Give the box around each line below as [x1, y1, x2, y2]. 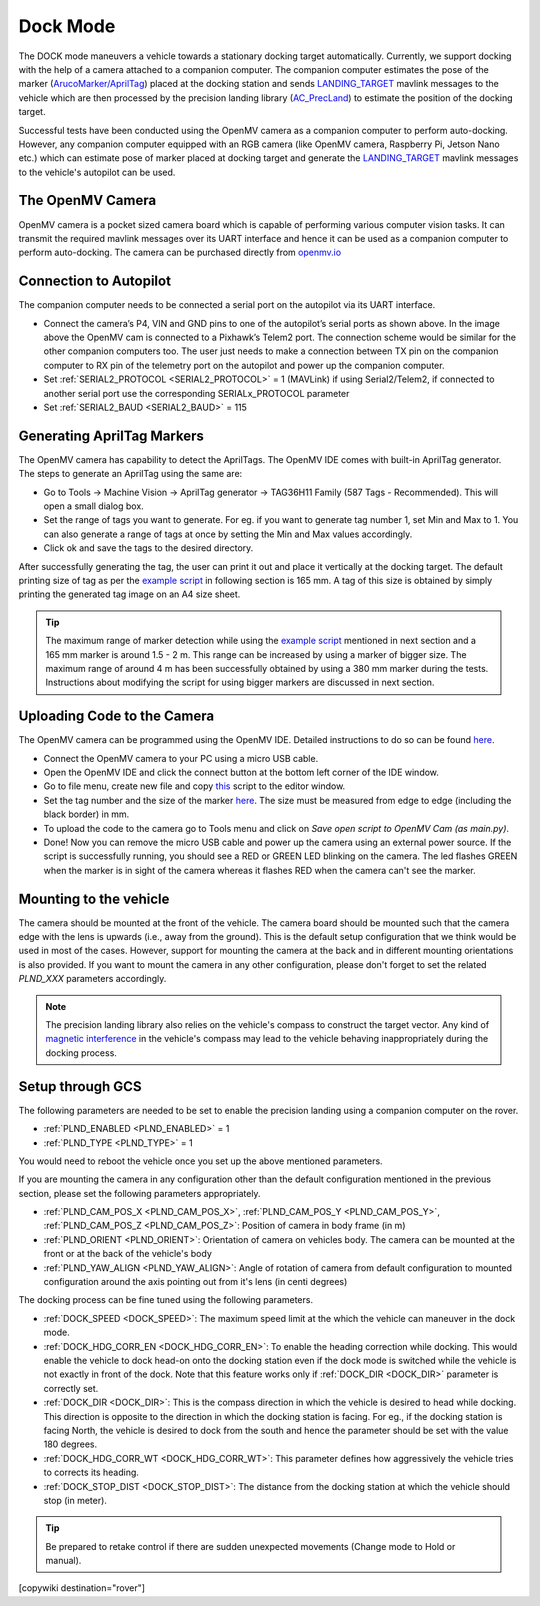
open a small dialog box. [43, 500, 144, 512]
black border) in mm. [43, 808, 130, 820]
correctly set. [43, 1382, 99, 1394]
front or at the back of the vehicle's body [43, 1248, 212, 1260]
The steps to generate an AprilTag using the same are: [18, 468, 243, 480]
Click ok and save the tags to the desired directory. [43, 542, 254, 554]
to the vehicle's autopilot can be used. [18, 166, 176, 178]
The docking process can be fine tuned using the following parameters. [18, 1294, 314, 1306]
